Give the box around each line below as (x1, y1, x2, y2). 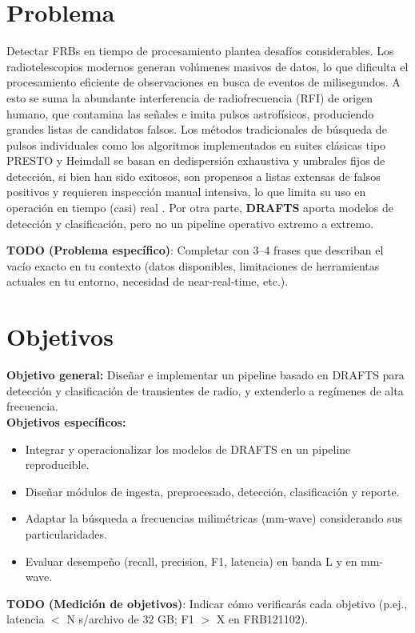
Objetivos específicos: (6, 413, 126, 430)
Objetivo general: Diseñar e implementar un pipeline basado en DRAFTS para (6, 367, 405, 383)
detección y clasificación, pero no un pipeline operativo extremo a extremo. (6, 214, 374, 231)
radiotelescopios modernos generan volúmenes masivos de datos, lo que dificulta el (6, 58, 409, 74)
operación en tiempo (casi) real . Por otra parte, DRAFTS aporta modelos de (6, 199, 393, 216)
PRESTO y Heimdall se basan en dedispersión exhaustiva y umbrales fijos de (6, 152, 385, 169)
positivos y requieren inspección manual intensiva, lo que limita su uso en (6, 183, 366, 200)
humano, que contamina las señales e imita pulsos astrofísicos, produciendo (6, 105, 374, 122)
